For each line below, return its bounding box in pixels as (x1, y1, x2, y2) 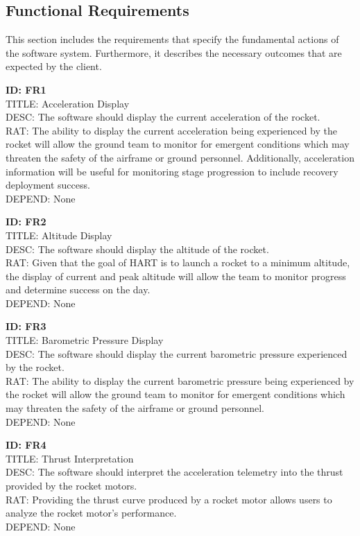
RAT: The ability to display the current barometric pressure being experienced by (6, 373, 354, 388)
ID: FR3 (6, 319, 46, 334)
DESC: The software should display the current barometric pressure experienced (6, 346, 348, 361)
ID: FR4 (6, 438, 46, 452)
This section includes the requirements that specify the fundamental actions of (6, 32, 339, 46)
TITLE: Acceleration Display (6, 96, 130, 110)
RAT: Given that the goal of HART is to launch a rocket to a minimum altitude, (6, 255, 350, 270)
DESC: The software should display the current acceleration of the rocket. (6, 110, 320, 124)
